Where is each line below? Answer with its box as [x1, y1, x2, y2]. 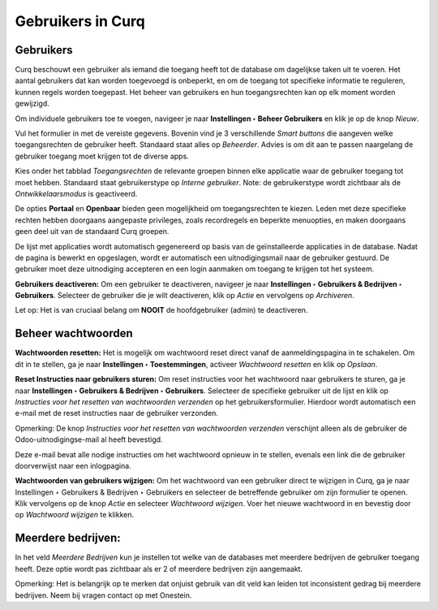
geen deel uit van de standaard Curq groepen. [15, 227, 170, 236]
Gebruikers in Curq [15, 12, 145, 30]
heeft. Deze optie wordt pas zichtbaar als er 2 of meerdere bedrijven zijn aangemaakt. [15, 564, 303, 573]
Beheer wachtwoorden [15, 327, 133, 340]
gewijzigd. [15, 98, 50, 109]
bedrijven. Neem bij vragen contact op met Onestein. [15, 590, 192, 600]
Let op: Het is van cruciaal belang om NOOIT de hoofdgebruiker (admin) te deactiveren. [15, 305, 308, 315]
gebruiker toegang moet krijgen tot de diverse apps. [15, 151, 190, 161]
